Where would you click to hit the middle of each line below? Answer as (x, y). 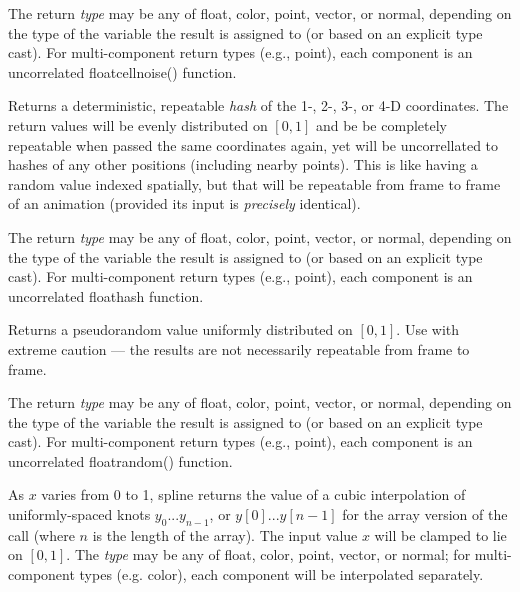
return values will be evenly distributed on (138, 124)
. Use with (428, 329)
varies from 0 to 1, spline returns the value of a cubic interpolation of (253, 494)
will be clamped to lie (440, 534)
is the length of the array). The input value (225, 534)
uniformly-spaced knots (79, 514)
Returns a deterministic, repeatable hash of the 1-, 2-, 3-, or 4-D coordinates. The (258, 105)
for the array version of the (425, 514)
